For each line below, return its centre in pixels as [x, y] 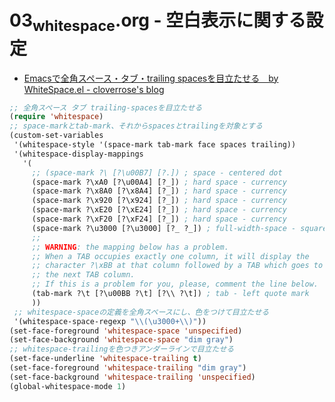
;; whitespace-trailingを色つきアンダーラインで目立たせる [122, 349]
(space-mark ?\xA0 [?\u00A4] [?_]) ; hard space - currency [159, 182]
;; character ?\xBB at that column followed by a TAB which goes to [177, 266]
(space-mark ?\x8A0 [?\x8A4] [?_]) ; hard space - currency [159, 191]
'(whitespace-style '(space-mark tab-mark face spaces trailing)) [155, 145]
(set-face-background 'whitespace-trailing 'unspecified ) [132, 377]
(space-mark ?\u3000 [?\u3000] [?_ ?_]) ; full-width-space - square [179, 228]
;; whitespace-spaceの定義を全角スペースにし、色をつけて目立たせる [141, 312]
